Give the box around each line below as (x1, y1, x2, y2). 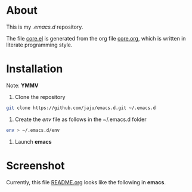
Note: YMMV (6, 82, 39, 89)
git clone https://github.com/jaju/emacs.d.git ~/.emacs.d (6, 105, 156, 111)
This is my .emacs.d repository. (6, 23, 83, 30)
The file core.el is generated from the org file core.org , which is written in (6, 35, 186, 42)
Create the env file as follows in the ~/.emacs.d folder (14, 116, 147, 123)
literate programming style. (6, 41, 73, 48)
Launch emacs (14, 138, 52, 145)
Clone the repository (14, 93, 66, 100)
